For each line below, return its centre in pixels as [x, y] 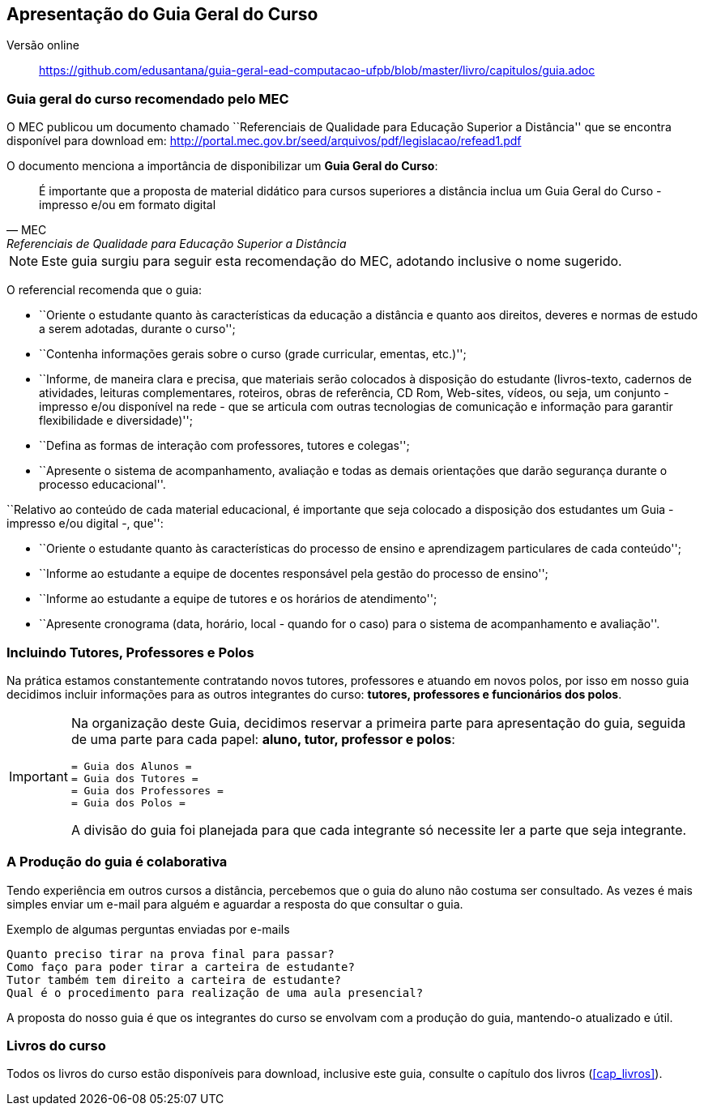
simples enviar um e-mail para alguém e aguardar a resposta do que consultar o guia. [235, 904]
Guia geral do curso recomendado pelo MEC [148, 98]
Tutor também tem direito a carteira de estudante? [174, 979]
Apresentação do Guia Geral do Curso [162, 14]
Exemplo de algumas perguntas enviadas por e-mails [148, 929]
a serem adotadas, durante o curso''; [137, 329]
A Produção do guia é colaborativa [117, 862]
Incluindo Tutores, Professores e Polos [130, 652]
